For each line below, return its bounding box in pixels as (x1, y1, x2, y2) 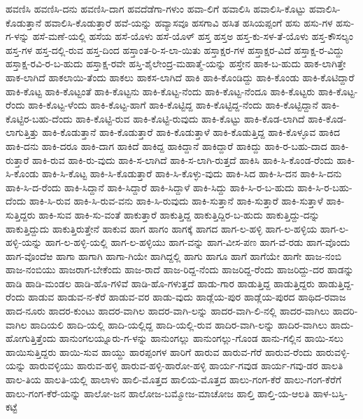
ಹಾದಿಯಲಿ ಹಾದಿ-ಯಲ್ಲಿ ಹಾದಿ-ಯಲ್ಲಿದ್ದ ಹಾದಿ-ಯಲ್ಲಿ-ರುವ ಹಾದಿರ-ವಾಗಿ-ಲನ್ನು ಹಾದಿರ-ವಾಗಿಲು (30, 317, 327, 331)
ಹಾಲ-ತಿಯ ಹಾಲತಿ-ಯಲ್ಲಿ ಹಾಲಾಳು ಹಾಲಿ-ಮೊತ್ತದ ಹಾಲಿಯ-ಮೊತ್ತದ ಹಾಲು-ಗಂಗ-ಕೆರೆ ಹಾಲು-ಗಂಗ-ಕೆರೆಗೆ (6, 372, 342, 387)
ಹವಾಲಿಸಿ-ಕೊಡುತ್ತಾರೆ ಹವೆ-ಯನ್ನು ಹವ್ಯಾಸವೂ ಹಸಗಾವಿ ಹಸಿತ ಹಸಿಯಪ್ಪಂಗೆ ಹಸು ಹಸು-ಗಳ (44, 15, 333, 29)
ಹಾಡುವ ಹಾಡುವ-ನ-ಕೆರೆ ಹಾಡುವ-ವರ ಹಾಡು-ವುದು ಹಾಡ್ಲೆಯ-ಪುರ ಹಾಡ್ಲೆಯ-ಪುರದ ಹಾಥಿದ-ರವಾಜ (28, 289, 346, 304)
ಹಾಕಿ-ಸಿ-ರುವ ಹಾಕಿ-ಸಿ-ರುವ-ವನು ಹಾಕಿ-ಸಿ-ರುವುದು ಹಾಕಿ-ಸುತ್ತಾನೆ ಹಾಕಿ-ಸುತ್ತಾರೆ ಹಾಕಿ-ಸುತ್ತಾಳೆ (29, 193, 323, 208)
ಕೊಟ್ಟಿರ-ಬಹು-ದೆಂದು (6, 111, 73, 125)
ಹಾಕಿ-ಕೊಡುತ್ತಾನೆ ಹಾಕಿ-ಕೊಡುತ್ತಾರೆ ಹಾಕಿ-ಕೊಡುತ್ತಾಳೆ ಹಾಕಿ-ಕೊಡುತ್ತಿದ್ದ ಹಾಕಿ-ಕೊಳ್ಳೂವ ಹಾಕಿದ (42, 125, 341, 139)
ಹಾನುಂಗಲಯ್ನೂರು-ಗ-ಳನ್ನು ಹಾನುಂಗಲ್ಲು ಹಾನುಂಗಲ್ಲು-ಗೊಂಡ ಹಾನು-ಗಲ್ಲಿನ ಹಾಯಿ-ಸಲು (59, 331, 343, 345)
